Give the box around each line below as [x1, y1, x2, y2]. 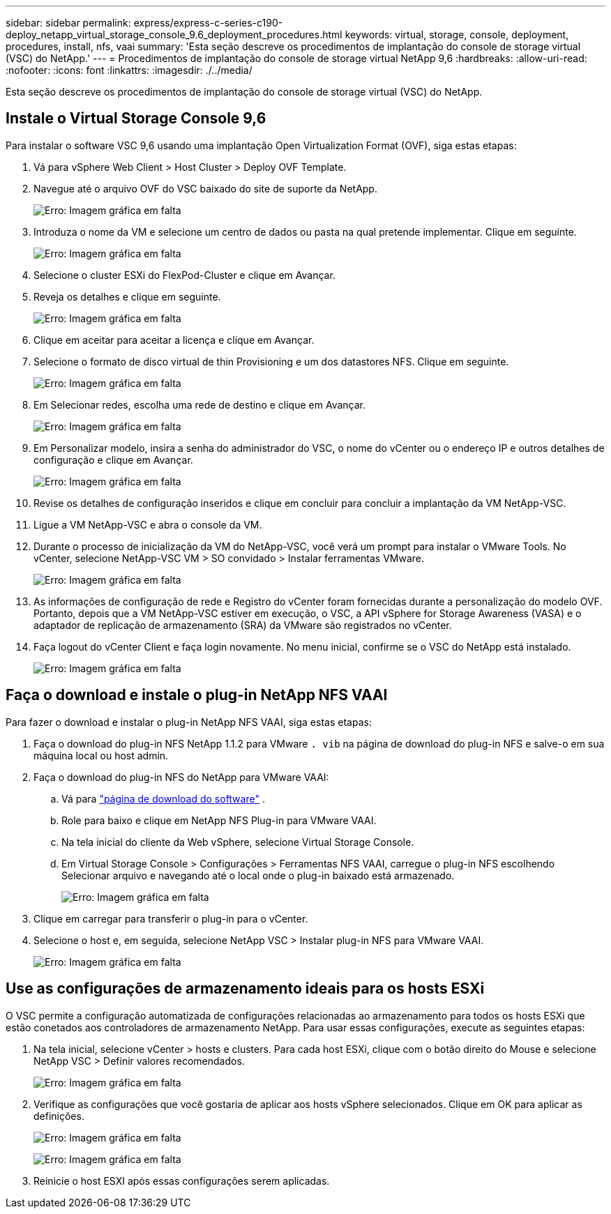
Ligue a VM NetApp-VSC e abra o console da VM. [33, 518, 262, 531]
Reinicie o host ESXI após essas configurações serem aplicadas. [33, 1174, 330, 1187]
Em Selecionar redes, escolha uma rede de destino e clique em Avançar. [33, 398, 365, 411]
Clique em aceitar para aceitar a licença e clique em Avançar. [33, 333, 315, 346]
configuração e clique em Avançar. [33, 453, 193, 466]
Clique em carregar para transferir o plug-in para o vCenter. [33, 912, 308, 925]
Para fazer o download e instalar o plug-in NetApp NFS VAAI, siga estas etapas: [6, 715, 372, 728]
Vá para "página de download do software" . [61, 792, 265, 805]
